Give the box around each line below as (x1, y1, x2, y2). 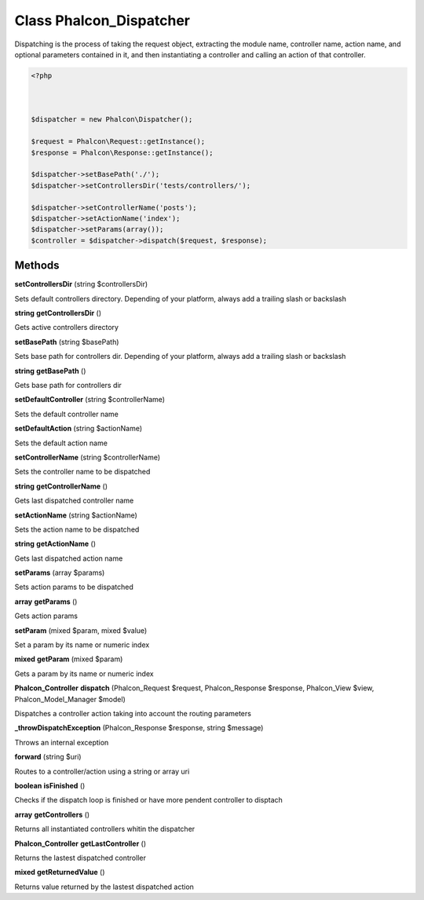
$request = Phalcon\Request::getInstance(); (31, 137, 206, 146)
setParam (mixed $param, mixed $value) (14, 625, 148, 635)
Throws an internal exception (14, 737, 109, 747)
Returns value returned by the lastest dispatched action (14, 882, 194, 891)
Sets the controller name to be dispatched (14, 467, 151, 477)
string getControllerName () (14, 481, 108, 491)
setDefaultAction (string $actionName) (14, 424, 143, 434)
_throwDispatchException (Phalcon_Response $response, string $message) (14, 723, 264, 733)
